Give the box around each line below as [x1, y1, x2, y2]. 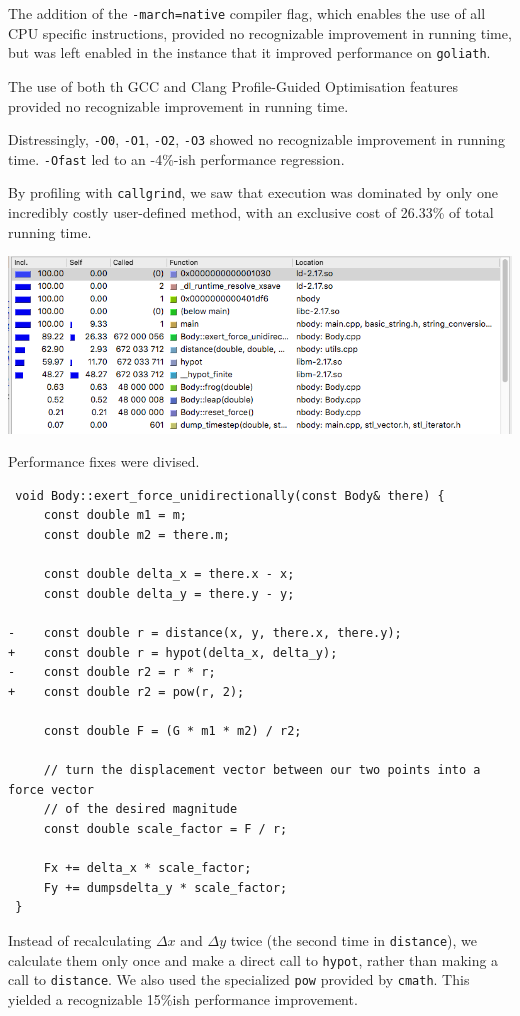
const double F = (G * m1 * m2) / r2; [43, 724, 302, 738]
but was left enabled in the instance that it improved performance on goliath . [8, 42, 491, 63]
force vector [8, 782, 94, 797]
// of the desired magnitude [43, 802, 238, 817]
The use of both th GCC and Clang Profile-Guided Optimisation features [8, 75, 458, 96]
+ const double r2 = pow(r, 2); [8, 684, 245, 699]
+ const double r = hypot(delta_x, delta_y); [8, 645, 338, 660]
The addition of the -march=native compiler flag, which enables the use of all [8, 3, 486, 23]
